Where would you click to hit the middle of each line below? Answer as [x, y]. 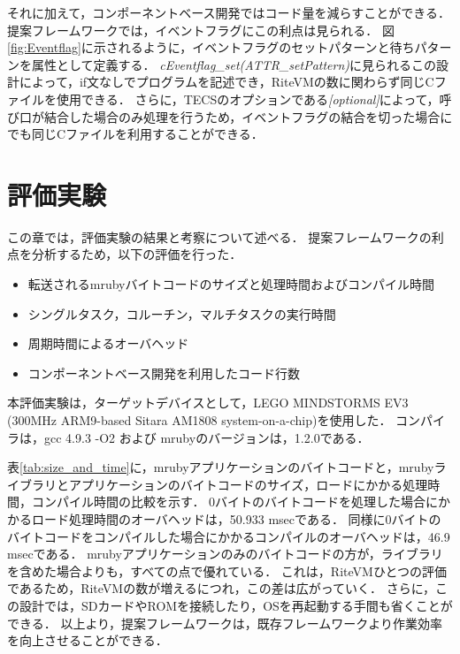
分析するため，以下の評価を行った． [137, 254]
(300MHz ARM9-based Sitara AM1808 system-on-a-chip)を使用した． [199, 420]
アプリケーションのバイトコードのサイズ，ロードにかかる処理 [248, 484]
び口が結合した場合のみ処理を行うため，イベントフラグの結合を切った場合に [230, 116]
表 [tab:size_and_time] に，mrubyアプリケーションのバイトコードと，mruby [221, 467]
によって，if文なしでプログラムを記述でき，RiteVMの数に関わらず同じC [226, 82]
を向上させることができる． [88, 640]
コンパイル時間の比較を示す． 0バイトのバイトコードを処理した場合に [235, 502]
